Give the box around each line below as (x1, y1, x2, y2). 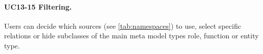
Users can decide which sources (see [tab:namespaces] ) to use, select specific (4, 20, 242, 31)
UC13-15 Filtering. (4, 1, 72, 12)
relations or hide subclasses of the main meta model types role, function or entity (4, 30, 259, 41)
